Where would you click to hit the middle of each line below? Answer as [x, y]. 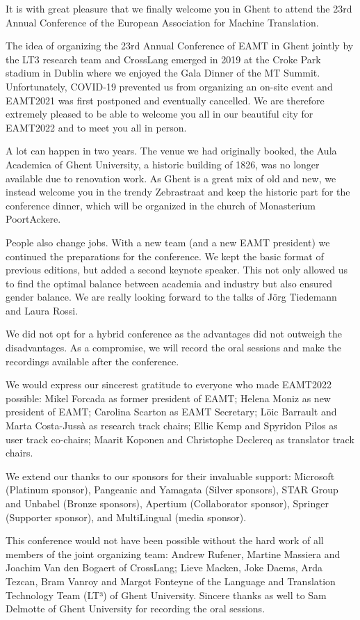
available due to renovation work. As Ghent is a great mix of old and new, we [171, 178]
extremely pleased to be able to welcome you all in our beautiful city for [159, 114]
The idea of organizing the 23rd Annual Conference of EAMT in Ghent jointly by [180, 46]
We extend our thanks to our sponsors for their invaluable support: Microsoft [170, 476]
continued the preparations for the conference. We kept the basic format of [165, 256]
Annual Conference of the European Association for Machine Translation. [162, 22]
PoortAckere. [33, 219]
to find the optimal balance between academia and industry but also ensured [169, 283]
